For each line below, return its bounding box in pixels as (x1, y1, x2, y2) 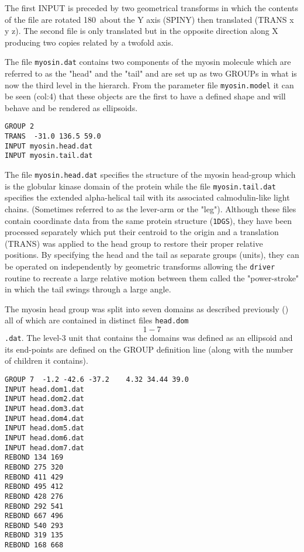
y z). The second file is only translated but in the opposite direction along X (5, 25, 278, 37)
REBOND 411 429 (5, 472, 64, 481)
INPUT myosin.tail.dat (5, 151, 93, 160)
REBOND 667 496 (5, 512, 64, 520)
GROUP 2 (5, 122, 34, 131)
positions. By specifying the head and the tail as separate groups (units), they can (5, 249, 299, 261)
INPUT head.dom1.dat (5, 385, 85, 394)
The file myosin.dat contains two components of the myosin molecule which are (5, 56, 291, 68)
